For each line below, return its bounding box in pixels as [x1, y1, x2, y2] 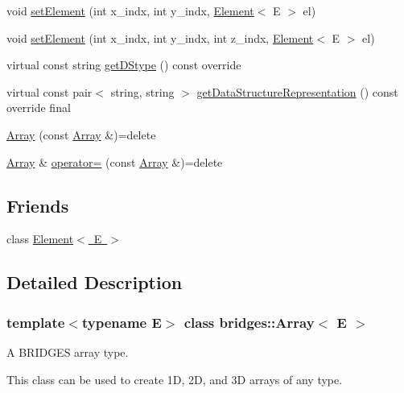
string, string [110, 83, 175, 100]
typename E [81, 312, 162, 332]
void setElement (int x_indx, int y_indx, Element [6, 2, 254, 19]
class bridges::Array [183, 312, 315, 332]
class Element [6, 230, 74, 247]
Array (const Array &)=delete [6, 126, 156, 143]
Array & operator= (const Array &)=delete [6, 153, 223, 170]
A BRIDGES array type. [6, 343, 129, 360]
